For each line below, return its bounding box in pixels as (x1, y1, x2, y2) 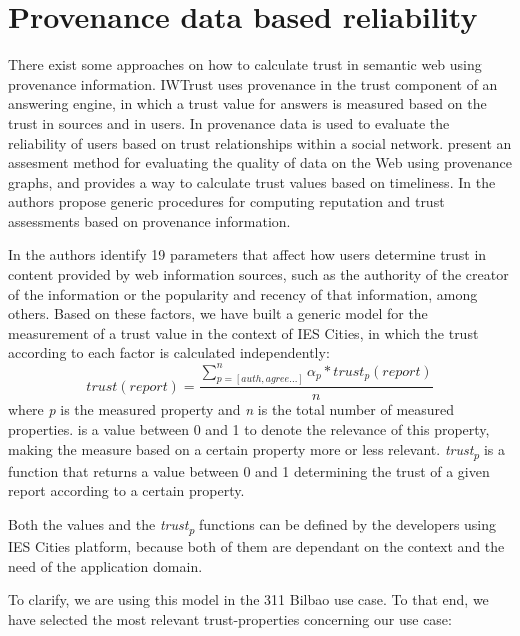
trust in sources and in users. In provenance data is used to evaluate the (8, 112, 450, 133)
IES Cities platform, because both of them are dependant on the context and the (8, 536, 505, 557)
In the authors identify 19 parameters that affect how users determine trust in (8, 244, 487, 265)
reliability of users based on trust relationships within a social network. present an (8, 132, 512, 153)
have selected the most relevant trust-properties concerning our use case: (8, 608, 452, 629)
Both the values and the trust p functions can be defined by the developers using (8, 513, 497, 537)
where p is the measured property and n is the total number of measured (8, 399, 455, 420)
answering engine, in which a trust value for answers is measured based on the (8, 93, 487, 114)
